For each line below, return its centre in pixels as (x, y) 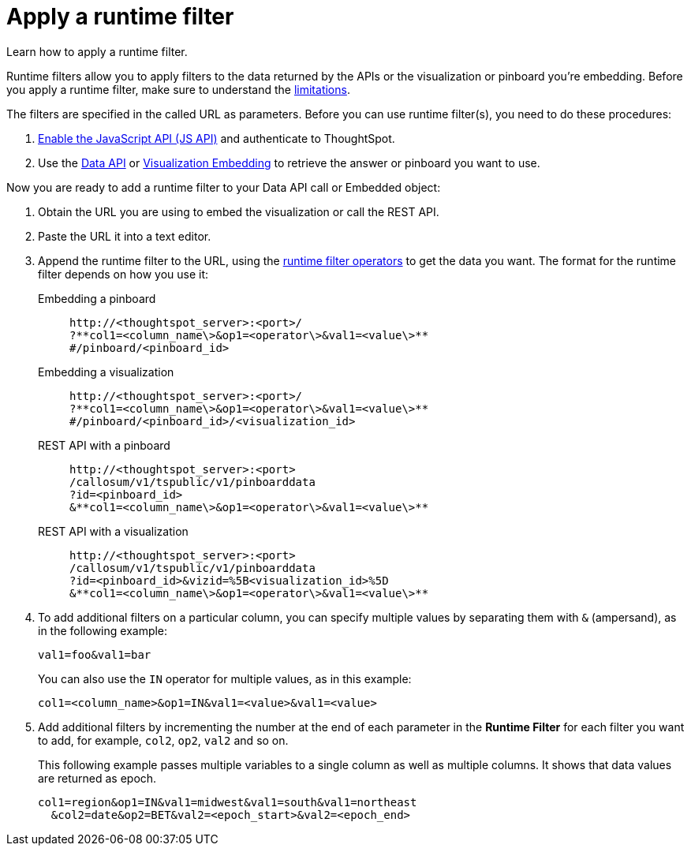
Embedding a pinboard (97, 298)
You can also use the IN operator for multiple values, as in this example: (225, 678)
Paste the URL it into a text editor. (125, 236)
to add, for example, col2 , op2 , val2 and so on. (163, 740)
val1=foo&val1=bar (95, 654)
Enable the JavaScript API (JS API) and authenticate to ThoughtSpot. (217, 138)
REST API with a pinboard (104, 445)
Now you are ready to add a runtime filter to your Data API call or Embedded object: (224, 187)
